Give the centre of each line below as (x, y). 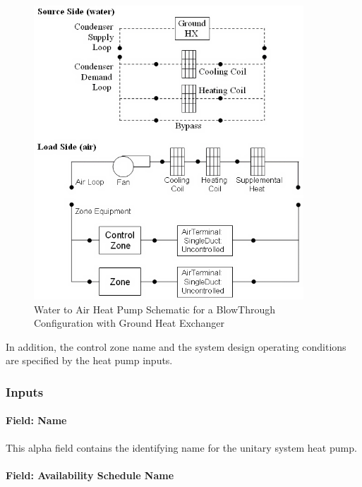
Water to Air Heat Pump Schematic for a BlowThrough (155, 309)
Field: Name (36, 420)
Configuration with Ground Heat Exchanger (129, 323)
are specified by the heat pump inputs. (89, 360)
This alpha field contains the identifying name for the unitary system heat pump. (181, 447)
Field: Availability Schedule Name (90, 475)
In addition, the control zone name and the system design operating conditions (176, 346)
